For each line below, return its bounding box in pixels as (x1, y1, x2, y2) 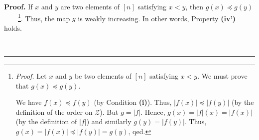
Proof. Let (15, 71, 47, 81)
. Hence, (140, 106, 165, 117)
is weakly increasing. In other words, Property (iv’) (78, 13, 236, 23)
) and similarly (86, 116, 131, 127)
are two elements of (60, 1, 120, 11)
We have (15, 97, 42, 107)
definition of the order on (15, 106, 93, 117)
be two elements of (74, 71, 131, 81)
